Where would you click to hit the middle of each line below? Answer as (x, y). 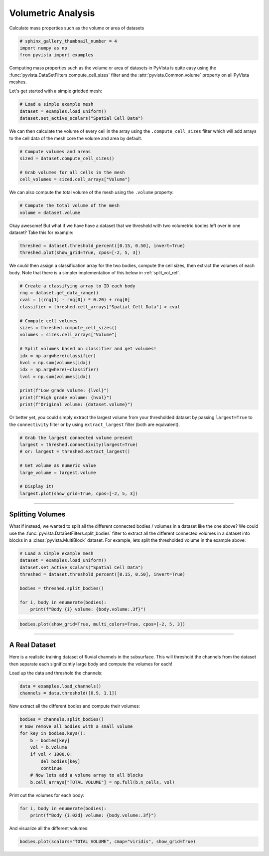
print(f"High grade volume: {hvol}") (66, 397)
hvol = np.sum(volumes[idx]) (55, 362)
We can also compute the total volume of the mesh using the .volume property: (91, 193)
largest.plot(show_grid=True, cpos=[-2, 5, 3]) (79, 493)
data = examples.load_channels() (61, 686)
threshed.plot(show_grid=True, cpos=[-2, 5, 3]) (80, 253)
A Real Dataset (33, 645)
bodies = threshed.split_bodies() (62, 588)
